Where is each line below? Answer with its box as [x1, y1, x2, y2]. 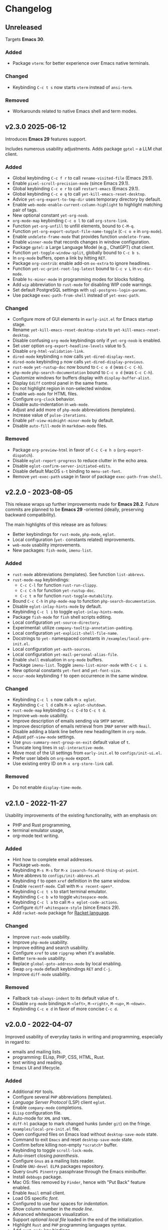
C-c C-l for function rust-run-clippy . [20, 582, 98, 588]
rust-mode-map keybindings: [12, 577, 70, 583]
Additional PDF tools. [12, 1088, 54, 1095]
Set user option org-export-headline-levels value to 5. [12, 343, 127, 349]
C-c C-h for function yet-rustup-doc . [20, 587, 95, 593]
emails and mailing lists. [12, 1048, 62, 1054]
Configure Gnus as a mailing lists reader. [12, 1158, 95, 1164]
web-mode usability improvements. [12, 542, 81, 548]
